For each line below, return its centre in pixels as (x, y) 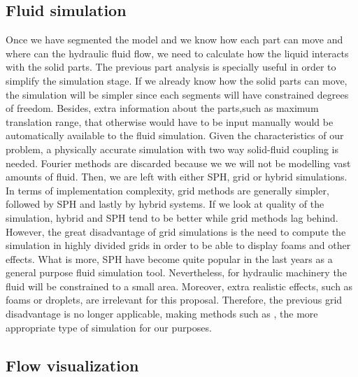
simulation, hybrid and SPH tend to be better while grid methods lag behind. (172, 217)
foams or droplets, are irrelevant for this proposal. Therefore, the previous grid (174, 300)
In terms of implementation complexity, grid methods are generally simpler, (167, 190)
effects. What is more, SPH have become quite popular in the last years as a (169, 258)
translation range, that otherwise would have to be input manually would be (170, 121)
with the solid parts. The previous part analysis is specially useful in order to (171, 67)
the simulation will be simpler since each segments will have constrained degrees (177, 94)
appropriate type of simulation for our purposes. (109, 327)
